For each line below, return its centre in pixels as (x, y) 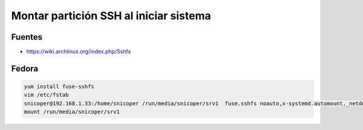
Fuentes (27, 37)
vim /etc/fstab (46, 95)
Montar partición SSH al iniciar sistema (111, 16)
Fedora (25, 68)
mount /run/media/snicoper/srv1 (72, 112)
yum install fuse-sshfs (59, 87)
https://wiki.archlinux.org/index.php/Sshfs (79, 52)
